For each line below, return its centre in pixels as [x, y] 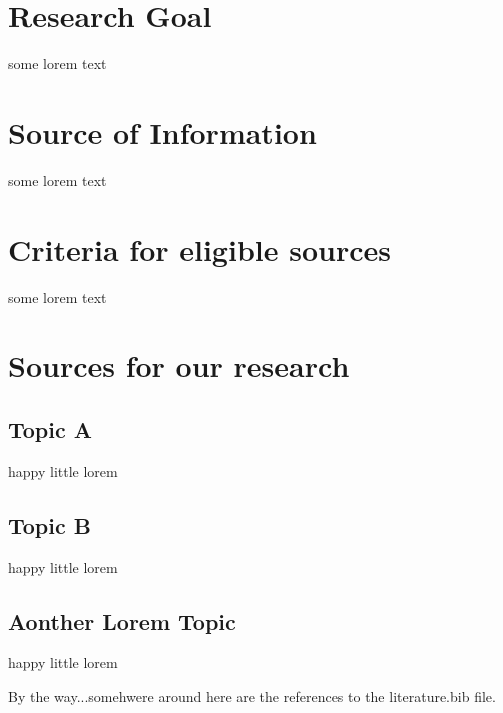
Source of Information [162, 131]
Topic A [50, 428]
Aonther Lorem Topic [122, 620]
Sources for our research [179, 365]
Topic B [49, 524]
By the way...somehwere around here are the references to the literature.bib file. [252, 695]
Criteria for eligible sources [199, 248]
